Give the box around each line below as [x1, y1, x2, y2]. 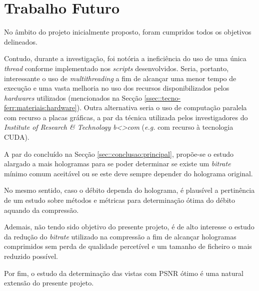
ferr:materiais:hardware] [4, 102, 77, 113]
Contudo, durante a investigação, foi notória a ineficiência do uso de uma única [4, 53, 246, 64]
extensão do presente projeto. [4, 277, 94, 288]
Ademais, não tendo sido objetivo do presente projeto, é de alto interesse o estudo [4, 221, 254, 232]
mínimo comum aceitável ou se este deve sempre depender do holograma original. [4, 168, 253, 178]
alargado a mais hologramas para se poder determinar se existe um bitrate [4, 158, 231, 169]
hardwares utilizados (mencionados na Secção [4, 92, 142, 103]
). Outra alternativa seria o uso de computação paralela [76, 102, 247, 113]
